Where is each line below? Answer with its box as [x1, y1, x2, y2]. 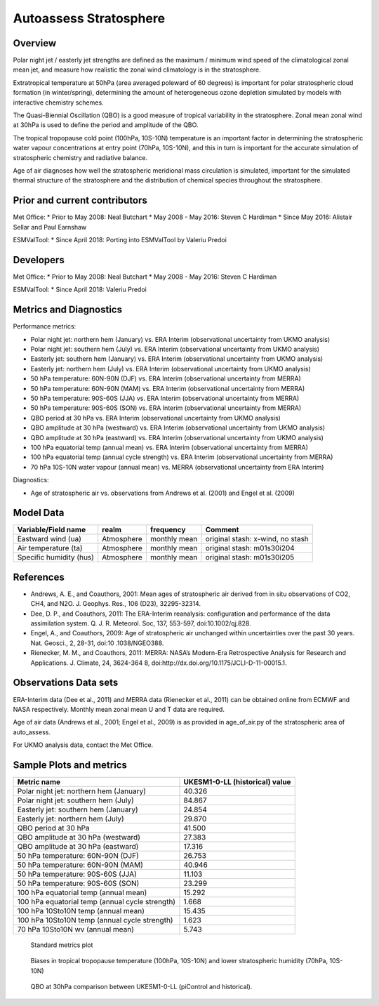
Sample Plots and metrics [13, 759, 128, 771]
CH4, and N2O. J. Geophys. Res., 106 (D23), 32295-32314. [30, 600, 201, 608]
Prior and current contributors [13, 194, 147, 206]
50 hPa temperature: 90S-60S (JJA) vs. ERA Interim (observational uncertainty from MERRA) [30, 394, 300, 402]
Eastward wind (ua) [17, 534, 82, 544]
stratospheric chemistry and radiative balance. [13, 153, 147, 161]
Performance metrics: [13, 322, 77, 331]
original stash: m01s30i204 [205, 543, 295, 553]
